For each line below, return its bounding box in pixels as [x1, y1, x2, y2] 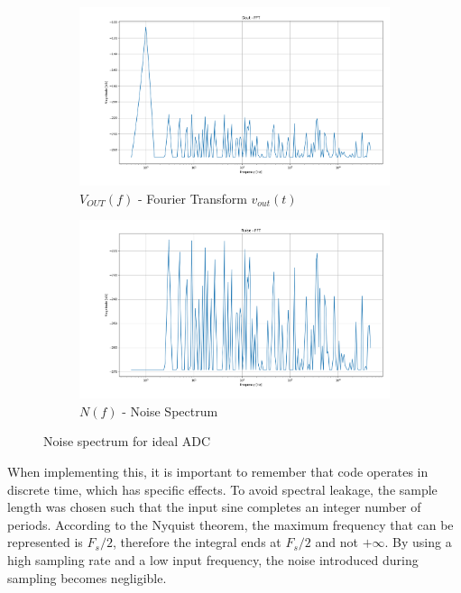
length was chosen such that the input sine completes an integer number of [7, 497, 421, 516]
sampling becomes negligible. [7, 568, 167, 587]
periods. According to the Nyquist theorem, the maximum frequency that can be [7, 515, 454, 534]
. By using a [384, 533, 452, 552]
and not [315, 533, 358, 552]
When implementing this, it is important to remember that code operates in [7, 462, 429, 481]
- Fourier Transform [137, 188, 247, 207]
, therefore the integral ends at [112, 533, 281, 552]
